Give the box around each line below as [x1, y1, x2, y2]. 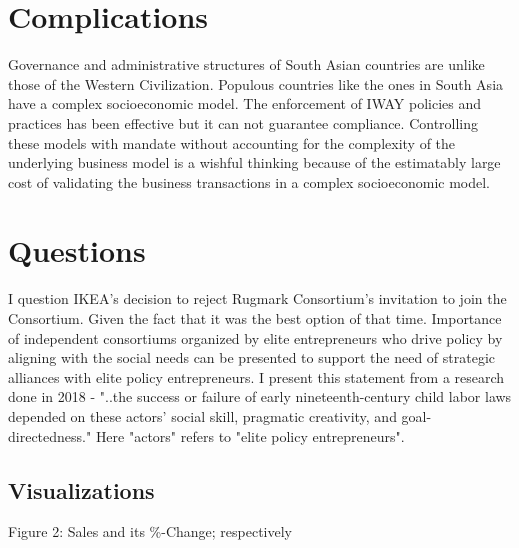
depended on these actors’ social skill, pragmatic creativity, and [8, 405, 397, 426]
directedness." [8, 425, 92, 446]
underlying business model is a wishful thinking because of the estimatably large [8, 152, 501, 173]
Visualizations [8, 474, 155, 505]
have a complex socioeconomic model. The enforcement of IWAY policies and [8, 93, 482, 114]
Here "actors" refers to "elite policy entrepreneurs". [95, 425, 405, 446]
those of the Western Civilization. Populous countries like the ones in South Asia [8, 73, 504, 94]
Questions [8, 230, 146, 271]
